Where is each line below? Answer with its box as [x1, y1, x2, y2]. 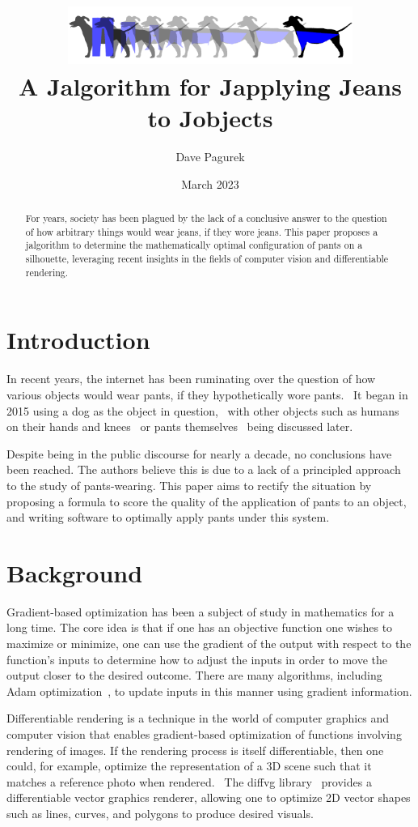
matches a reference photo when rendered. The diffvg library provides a [6, 773, 372, 790]
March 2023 [181, 175, 239, 192]
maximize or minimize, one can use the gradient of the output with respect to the [6, 635, 412, 652]
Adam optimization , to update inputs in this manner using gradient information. [6, 682, 412, 699]
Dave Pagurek [175, 148, 245, 165]
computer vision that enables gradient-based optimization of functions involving [6, 726, 402, 743]
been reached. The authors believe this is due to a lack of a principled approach [6, 461, 401, 478]
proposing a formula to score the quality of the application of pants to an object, [6, 492, 407, 509]
